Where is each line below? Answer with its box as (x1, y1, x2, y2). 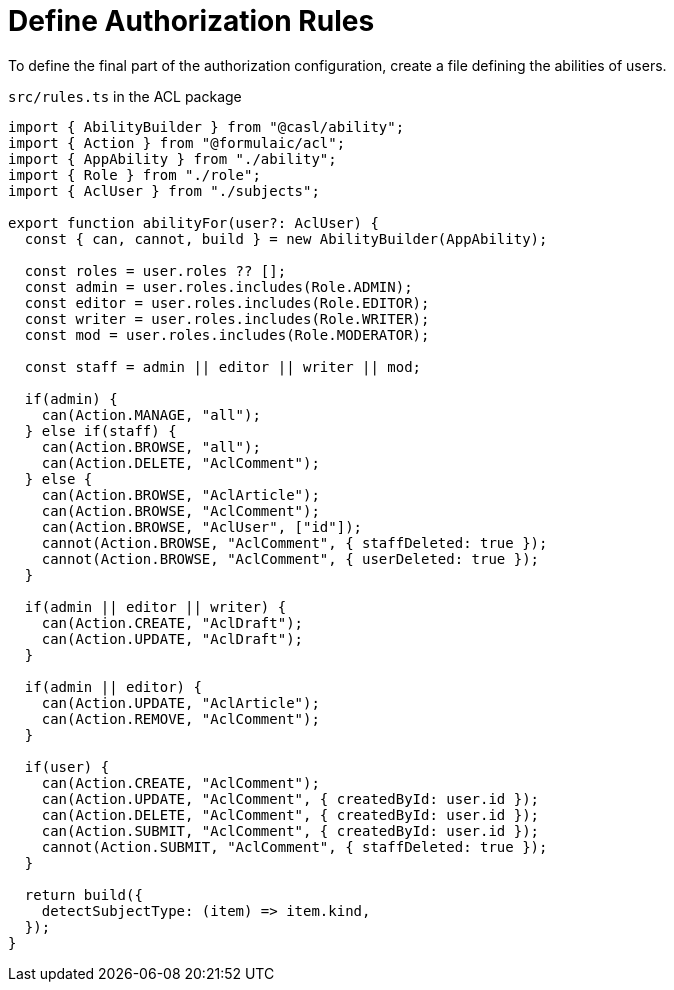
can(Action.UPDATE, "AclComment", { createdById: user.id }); (41, 790, 540, 807)
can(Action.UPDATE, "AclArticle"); (41, 694, 320, 711)
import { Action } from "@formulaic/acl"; (8, 134, 346, 151)
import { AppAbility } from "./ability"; (8, 150, 337, 167)
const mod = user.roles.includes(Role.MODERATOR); (24, 326, 430, 343)
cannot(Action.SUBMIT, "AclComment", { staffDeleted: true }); (41, 838, 548, 855)
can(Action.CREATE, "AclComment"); (41, 774, 320, 791)
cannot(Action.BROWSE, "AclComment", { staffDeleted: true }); (41, 534, 548, 551)
